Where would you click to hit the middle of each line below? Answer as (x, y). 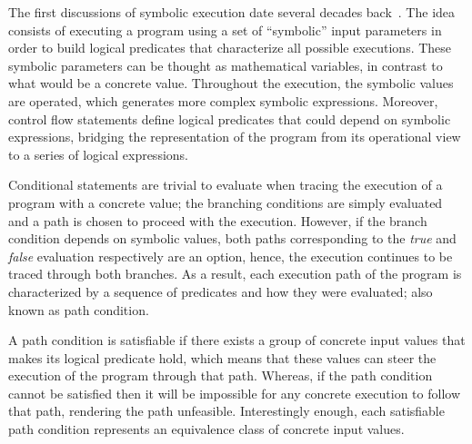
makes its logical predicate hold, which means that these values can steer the (222, 357)
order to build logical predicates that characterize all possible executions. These (230, 48)
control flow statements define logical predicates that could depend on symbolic (230, 118)
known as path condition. (79, 309)
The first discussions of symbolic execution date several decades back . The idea (232, 12)
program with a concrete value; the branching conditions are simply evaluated (226, 202)
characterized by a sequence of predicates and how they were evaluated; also (221, 291)
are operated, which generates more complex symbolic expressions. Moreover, (223, 100)
